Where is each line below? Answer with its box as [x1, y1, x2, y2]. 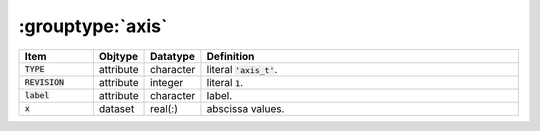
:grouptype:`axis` [18, 15, 168, 37]
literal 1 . [206, 75, 244, 89]
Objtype [98, 49, 139, 63]
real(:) [150, 101, 179, 115]
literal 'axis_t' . [206, 62, 278, 76]
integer [150, 75, 184, 89]
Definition [206, 49, 255, 63]
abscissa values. [206, 101, 285, 115]
